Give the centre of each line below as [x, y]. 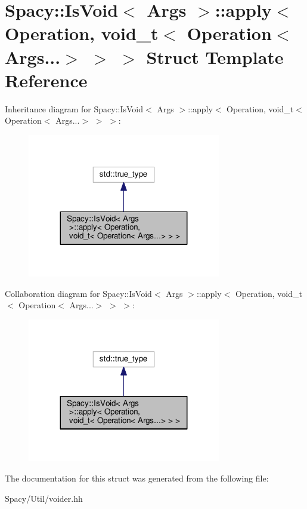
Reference [46, 80]
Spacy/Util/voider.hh [44, 498]
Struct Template [215, 56]
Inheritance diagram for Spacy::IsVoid [74, 108]
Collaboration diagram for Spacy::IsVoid [78, 293]
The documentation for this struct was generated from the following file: [137, 478]
